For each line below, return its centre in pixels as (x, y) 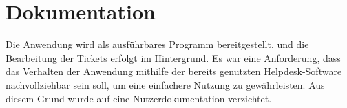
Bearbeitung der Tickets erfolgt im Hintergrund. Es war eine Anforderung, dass (173, 57)
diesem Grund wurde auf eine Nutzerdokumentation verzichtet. (139, 98)
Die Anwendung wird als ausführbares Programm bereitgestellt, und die (157, 44)
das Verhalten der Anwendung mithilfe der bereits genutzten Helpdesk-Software (174, 71)
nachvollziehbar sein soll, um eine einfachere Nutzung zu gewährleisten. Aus (165, 84)
